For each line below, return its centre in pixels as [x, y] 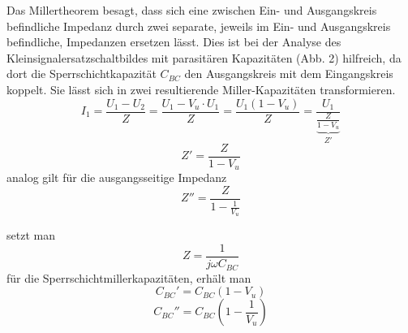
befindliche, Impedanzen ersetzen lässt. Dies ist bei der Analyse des [174, 42]
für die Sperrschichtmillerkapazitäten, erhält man [129, 277]
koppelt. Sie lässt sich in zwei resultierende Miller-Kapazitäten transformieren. [201, 89]
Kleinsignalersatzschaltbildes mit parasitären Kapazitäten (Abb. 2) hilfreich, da [204, 57]
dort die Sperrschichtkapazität [82, 74]
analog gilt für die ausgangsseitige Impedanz [117, 177]
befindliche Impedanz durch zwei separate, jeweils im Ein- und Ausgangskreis [199, 26]
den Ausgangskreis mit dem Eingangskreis [289, 74]
